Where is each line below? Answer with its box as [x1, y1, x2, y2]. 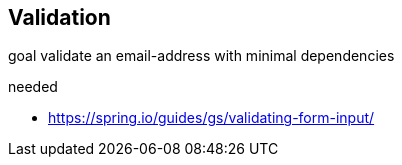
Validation [8, 5, 111, 30]
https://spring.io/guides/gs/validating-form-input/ [48, 109, 375, 127]
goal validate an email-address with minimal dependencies [8, 47, 395, 65]
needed [8, 78, 58, 96]
